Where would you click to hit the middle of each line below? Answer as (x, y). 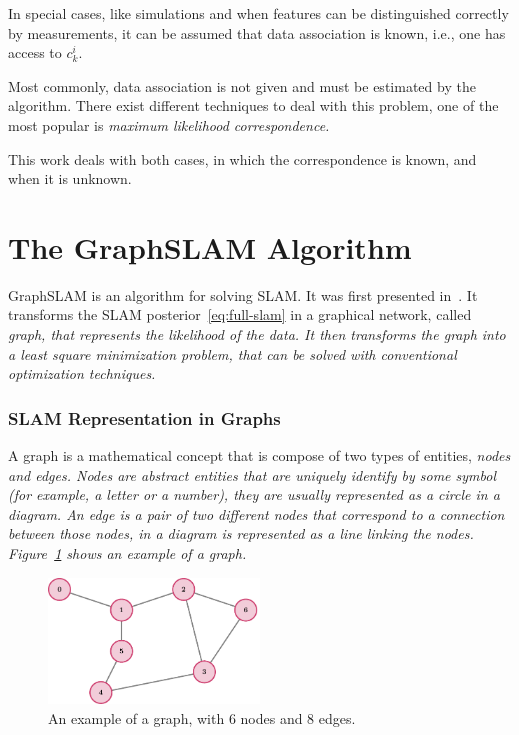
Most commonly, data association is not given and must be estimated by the (242, 85)
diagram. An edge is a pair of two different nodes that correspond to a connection (256, 513)
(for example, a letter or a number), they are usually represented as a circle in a (254, 494)
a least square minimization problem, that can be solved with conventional (232, 353)
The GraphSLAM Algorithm (210, 246)
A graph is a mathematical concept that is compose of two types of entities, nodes (259, 455)
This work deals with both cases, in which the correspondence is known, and (242, 158)
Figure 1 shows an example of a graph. (127, 553)
